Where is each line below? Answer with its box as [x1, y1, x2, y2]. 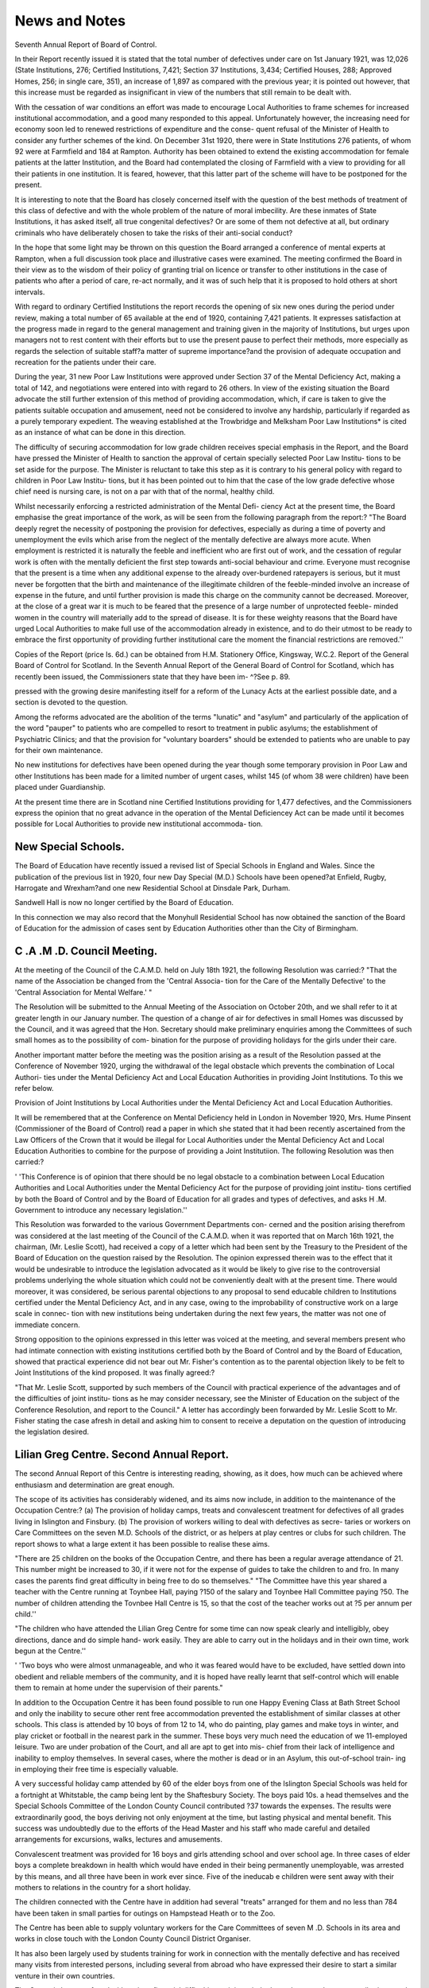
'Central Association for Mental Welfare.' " [14, 987, 153, 997]
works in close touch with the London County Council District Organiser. [14, 1934, 251, 1943]
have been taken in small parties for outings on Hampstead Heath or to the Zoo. [14, 1908, 276, 1918]
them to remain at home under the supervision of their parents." [14, 1683, 223, 1693]
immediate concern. [14, 1320, 81, 1330]
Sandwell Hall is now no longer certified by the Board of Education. [14, 898, 234, 907]
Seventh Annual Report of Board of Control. [14, 40, 157, 49]
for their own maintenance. [14, 745, 103, 755]
